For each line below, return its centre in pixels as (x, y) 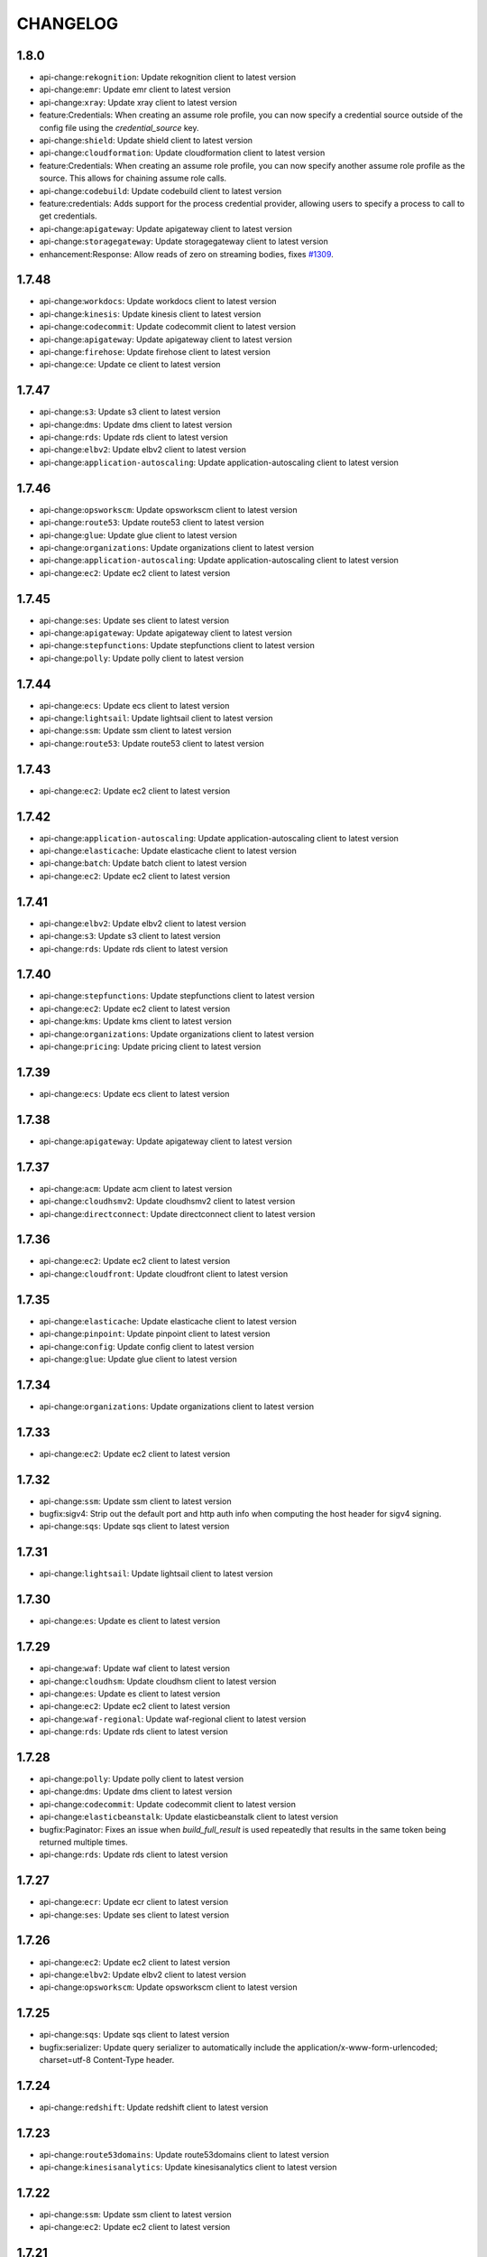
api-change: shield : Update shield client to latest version (146, 141)
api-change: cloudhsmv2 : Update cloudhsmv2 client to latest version (167, 1202)
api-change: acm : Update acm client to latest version (136, 1188)
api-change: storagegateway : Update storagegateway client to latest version (184, 241)
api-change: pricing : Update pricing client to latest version (150, 1046)
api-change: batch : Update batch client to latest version (143, 863)
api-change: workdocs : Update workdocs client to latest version (158, 302)
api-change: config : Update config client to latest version (147, 1346)
